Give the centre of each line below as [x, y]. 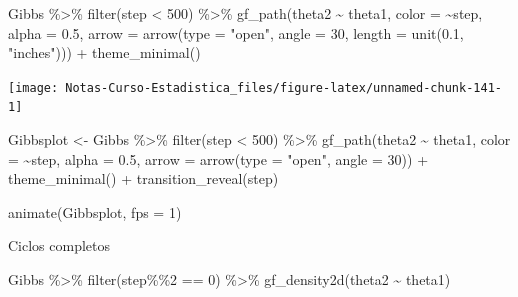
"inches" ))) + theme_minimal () [104, 52]
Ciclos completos [59, 245]
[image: [33, 87]
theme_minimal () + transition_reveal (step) [143, 178]
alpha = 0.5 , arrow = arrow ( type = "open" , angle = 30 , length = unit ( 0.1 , [236, 32]
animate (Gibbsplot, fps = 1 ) [95, 211]
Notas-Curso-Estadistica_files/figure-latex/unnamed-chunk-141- [283, 87]
